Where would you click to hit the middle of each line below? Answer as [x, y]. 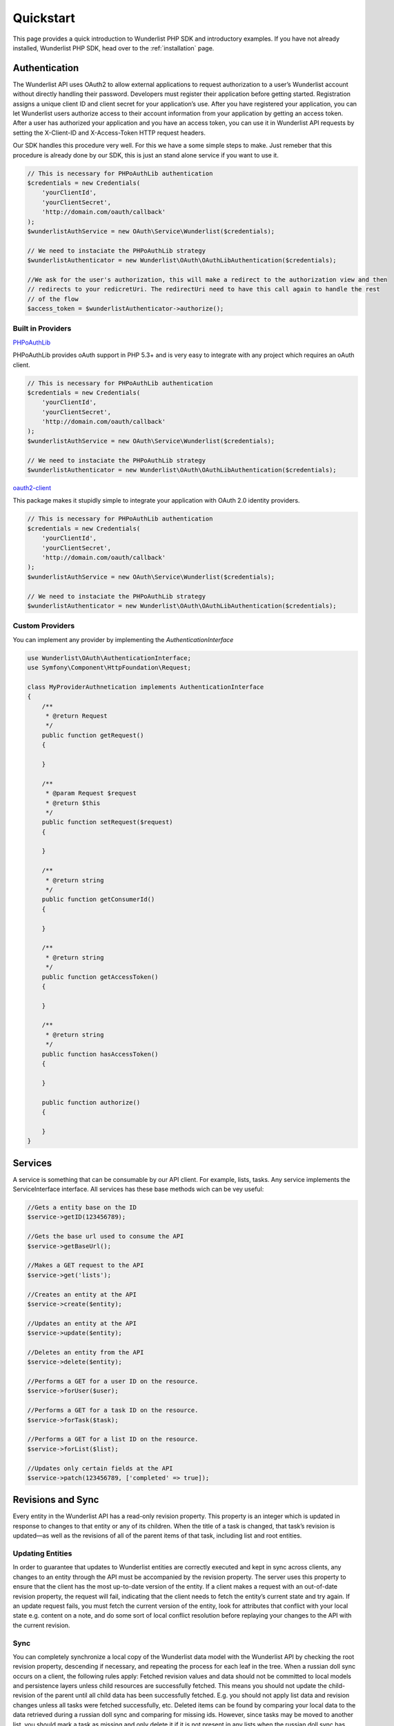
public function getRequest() [93, 735]
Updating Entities [42, 1553]
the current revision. [41, 1625]
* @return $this [73, 803]
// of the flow [53, 299]
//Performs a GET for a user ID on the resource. [113, 1381]
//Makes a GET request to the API [86, 1266]
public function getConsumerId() [98, 900]
